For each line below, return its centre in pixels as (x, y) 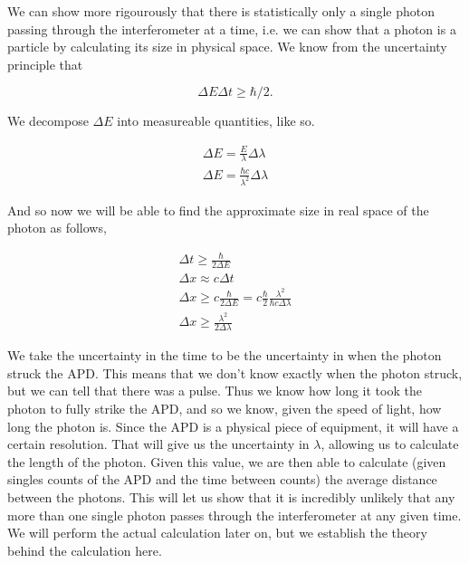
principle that (45, 64)
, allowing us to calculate (390, 444)
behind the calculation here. (85, 550)
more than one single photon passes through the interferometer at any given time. (234, 515)
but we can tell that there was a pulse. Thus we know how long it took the (215, 391)
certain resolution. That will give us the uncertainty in (158, 444)
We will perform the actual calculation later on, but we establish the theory (217, 533)
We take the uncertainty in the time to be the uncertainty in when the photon (225, 355)
